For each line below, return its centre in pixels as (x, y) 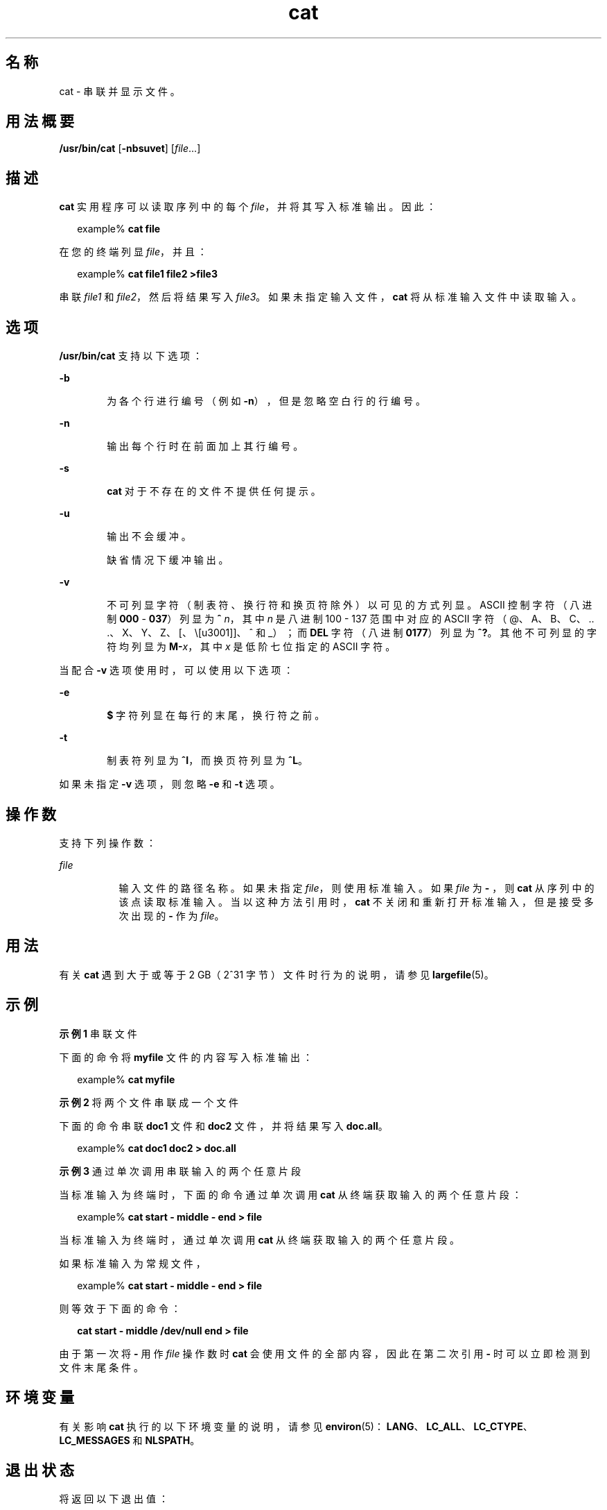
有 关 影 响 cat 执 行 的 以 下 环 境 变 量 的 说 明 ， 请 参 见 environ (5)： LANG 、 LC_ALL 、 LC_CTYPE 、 (296, 1426)
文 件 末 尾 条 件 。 (102, 1367)
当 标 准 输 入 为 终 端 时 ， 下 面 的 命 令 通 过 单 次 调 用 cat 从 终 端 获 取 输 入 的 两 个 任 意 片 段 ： (290, 1194)
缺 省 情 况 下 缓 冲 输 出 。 (168, 560)
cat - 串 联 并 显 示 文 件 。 (120, 91)
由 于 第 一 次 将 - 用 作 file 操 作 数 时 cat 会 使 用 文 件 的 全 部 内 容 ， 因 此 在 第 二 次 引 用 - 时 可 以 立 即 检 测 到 (325, 1353)
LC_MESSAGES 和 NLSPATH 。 (130, 1440)
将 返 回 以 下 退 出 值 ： (114, 1499)
